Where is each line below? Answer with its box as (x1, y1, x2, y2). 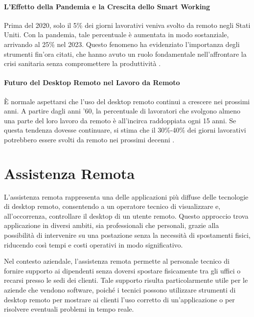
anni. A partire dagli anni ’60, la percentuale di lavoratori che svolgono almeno (4, 106, 240, 116)
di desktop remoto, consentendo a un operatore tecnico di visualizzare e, (4, 201, 221, 211)
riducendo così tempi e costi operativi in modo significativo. (4, 239, 183, 249)
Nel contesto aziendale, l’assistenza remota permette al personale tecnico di (4, 256, 230, 266)
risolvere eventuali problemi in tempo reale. (4, 304, 134, 314)
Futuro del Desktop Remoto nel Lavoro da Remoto (4, 77, 180, 88)
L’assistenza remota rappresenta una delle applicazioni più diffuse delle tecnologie (4, 191, 249, 202)
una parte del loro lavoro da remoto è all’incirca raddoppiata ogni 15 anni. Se (4, 115, 236, 125)
